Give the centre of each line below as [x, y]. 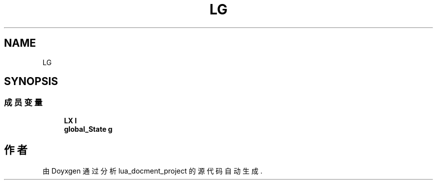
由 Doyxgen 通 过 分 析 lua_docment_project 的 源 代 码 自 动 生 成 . [153, 171]
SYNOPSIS [31, 82]
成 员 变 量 [23, 103]
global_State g [88, 129]
